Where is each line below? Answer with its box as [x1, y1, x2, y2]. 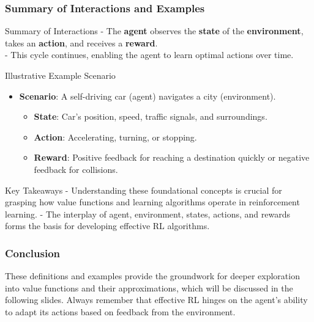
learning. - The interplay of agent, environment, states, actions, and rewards [5, 207, 291, 220]
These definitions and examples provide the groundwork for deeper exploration [5, 269, 300, 282]
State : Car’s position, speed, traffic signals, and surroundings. [34, 110, 267, 123]
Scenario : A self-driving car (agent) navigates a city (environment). [19, 89, 276, 102]
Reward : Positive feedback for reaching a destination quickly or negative [34, 151, 310, 164]
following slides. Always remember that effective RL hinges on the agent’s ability [5, 293, 308, 306]
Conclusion [5, 245, 60, 260]
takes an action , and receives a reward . [5, 36, 158, 49]
